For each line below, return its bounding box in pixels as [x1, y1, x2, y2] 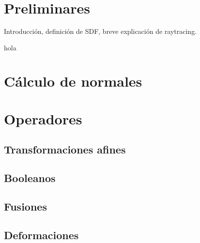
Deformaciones [4, 227, 79, 242]
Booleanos [4, 170, 56, 185]
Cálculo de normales [4, 71, 142, 91]
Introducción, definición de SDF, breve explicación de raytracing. [4, 26, 197, 36]
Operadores [4, 108, 82, 128]
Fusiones [4, 199, 47, 214]
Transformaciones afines [4, 142, 126, 157]
